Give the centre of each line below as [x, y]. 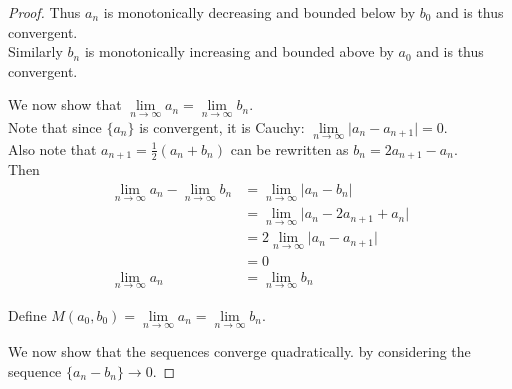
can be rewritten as [289, 148]
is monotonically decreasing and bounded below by [259, 12]
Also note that [52, 148]
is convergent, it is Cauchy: [222, 126]
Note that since [55, 126]
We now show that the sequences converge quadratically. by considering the [239, 351]
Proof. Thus [44, 12]
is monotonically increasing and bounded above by [239, 51]
